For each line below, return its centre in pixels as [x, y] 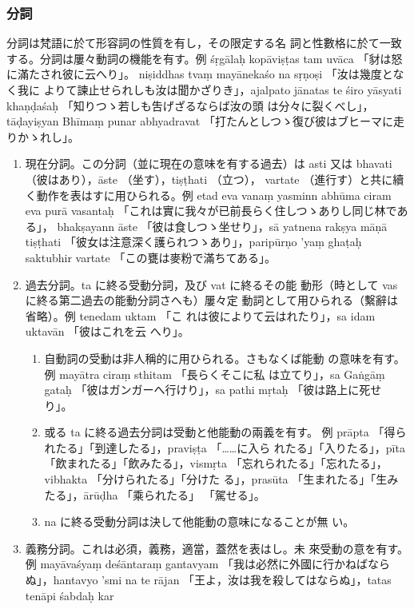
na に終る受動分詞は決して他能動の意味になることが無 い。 [199, 521]
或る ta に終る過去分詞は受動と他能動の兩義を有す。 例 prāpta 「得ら [225, 432]
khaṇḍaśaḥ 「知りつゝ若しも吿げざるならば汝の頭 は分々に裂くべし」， [190, 105]
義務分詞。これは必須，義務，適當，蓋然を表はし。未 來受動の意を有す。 [217, 548]
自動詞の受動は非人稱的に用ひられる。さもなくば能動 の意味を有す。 [225, 358]
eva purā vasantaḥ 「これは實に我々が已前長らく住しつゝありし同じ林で [211, 211]
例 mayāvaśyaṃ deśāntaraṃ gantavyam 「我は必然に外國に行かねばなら [208, 564]
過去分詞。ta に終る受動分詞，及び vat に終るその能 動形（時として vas [211, 284]
